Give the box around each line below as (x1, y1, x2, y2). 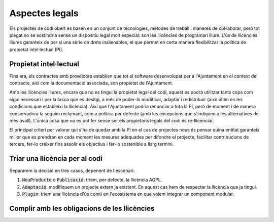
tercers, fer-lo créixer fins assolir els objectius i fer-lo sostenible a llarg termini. (9, 141, 174, 147)
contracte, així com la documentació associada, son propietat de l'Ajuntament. (9, 80, 174, 86)
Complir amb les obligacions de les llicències (9, 204, 155, 213)
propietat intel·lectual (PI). (9, 46, 63, 53)
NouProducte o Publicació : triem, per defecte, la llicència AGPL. (22, 177, 162, 183)
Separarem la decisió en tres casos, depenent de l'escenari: (9, 167, 135, 174)
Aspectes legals (9, 8, 79, 19)
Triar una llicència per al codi (9, 154, 102, 163)
